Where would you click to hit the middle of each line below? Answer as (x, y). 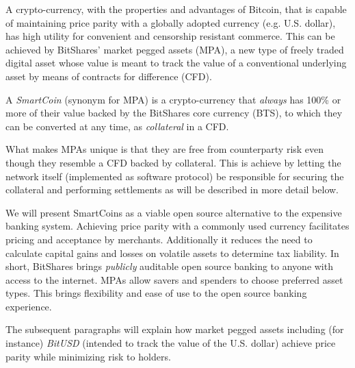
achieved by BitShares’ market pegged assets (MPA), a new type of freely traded (175, 49)
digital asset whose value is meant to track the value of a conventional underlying (176, 63)
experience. (29, 306)
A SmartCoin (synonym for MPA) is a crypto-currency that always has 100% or (173, 99)
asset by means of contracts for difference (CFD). (109, 76)
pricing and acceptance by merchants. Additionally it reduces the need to (159, 239)
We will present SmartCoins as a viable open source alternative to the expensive (174, 212)
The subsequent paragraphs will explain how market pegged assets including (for (175, 329)
